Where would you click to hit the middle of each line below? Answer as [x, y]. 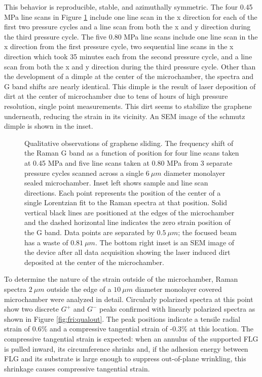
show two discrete [31, 309]
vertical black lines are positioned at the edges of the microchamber [129, 212]
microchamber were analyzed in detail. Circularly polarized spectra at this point [129, 299]
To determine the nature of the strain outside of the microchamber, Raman [121, 279]
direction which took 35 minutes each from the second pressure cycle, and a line [128, 56]
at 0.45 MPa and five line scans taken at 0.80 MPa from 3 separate [128, 162]
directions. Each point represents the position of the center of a [123, 192]
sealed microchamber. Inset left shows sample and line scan [116, 183]
